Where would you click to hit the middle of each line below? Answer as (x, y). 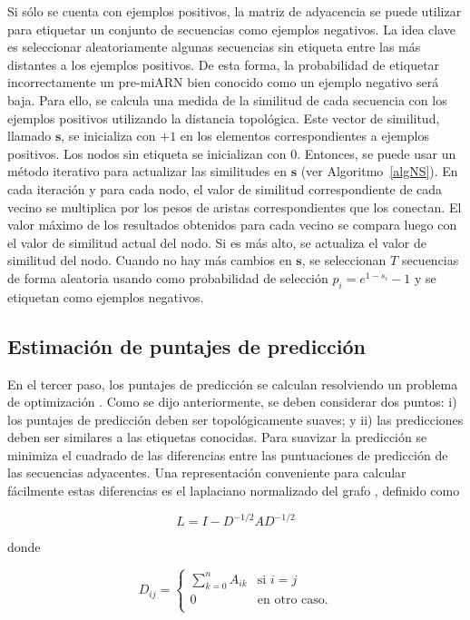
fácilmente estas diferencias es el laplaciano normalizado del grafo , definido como (234, 491)
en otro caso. (293, 600)
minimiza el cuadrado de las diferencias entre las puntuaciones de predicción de (228, 454)
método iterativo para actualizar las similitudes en (147, 171)
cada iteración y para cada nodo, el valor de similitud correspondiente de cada (225, 188)
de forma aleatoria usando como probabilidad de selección (168, 277)
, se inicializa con (108, 136)
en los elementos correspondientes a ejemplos (304, 136)
